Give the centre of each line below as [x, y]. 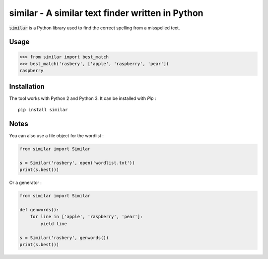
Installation [27, 86]
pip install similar [43, 110]
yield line [54, 223]
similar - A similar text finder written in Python [106, 13]
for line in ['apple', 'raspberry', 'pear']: [86, 217]
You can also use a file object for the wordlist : [57, 136]
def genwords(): [39, 210]
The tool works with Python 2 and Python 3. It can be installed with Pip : [83, 98]
